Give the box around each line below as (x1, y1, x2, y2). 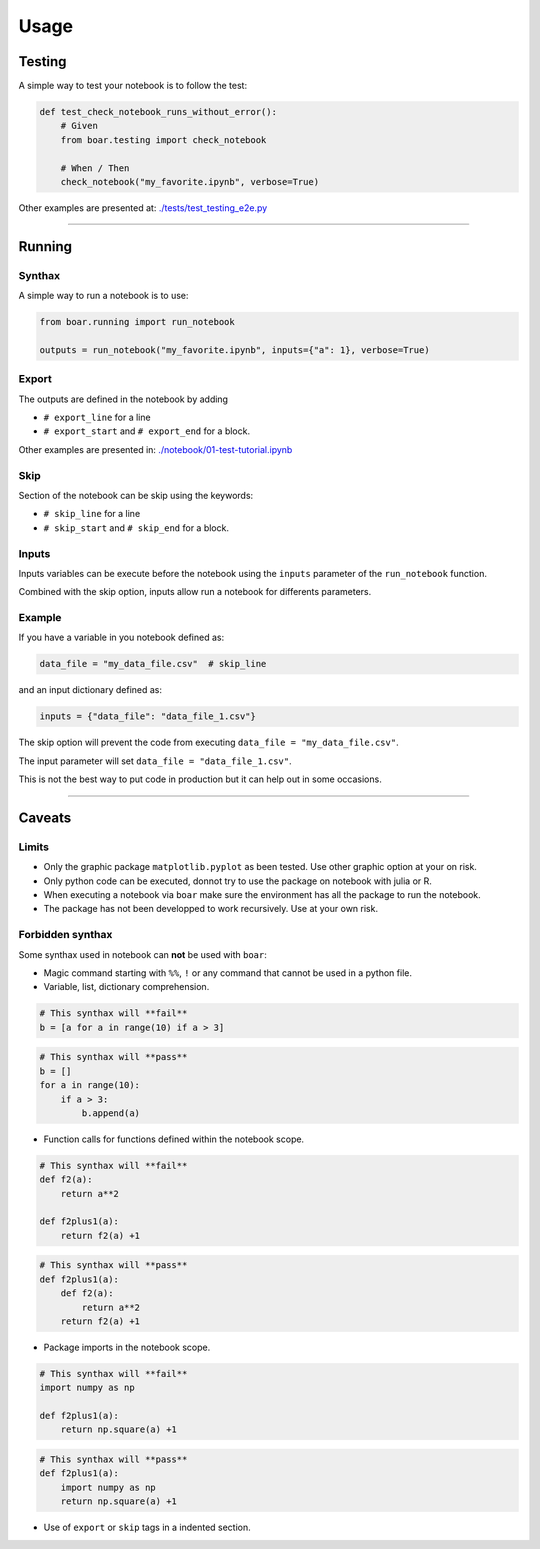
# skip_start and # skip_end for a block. (43, 521, 230, 534)
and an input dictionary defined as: (18, 684, 163, 696)
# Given (60, 120, 99, 132)
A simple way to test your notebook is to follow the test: (18, 80, 248, 92)
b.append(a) (81, 1107, 140, 1119)
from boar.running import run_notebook (39, 316, 235, 328)
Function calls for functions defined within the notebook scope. (43, 1133, 305, 1145)
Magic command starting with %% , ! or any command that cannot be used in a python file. (43, 966, 412, 979)
